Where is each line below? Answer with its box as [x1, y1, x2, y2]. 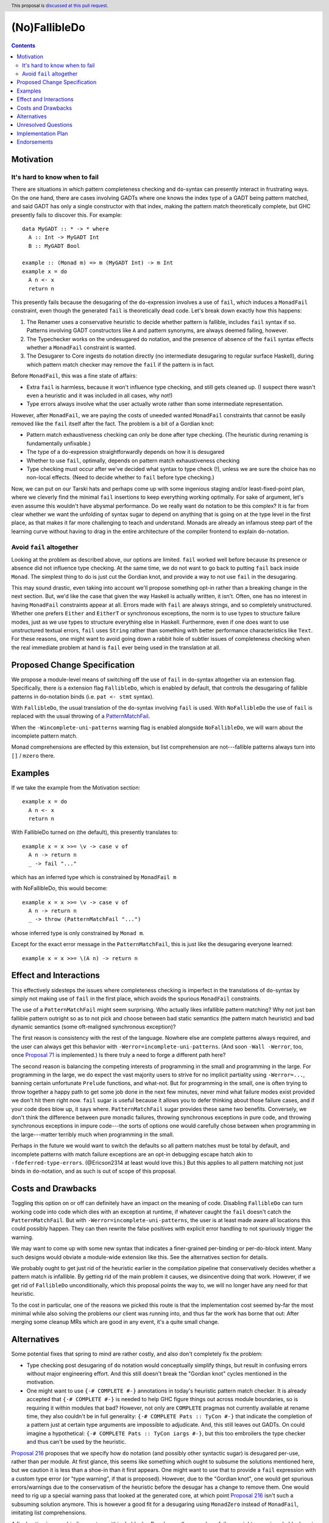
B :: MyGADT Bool [28, 242, 80, 249]
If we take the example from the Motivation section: [11, 783, 141, 791]
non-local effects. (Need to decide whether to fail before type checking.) [26, 474, 214, 481]
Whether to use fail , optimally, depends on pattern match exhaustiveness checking [26, 457, 240, 464]
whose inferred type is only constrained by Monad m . [11, 929, 144, 936]
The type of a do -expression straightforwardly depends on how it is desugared [26, 448, 225, 456]
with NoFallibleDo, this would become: [11, 885, 108, 892]
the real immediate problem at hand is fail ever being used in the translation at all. [11, 643, 221, 651]
